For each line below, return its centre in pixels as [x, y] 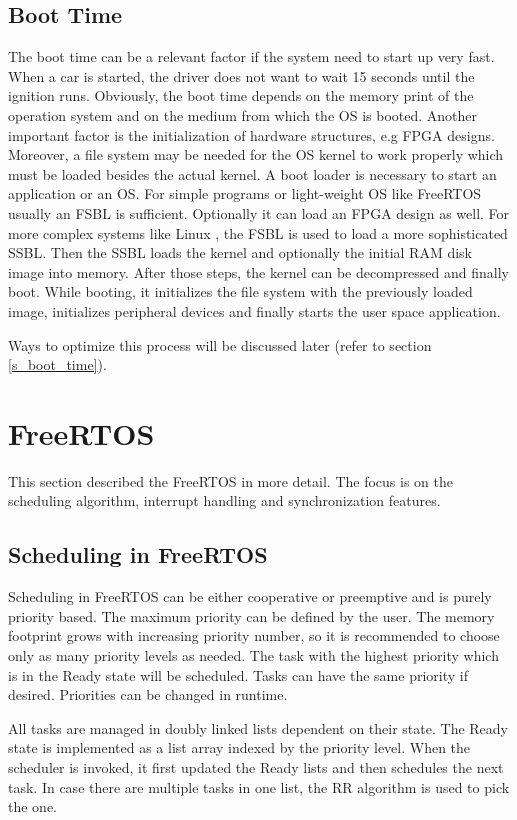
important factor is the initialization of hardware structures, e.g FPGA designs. [251, 134]
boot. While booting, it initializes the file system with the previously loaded [240, 291]
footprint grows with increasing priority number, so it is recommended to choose [254, 635]
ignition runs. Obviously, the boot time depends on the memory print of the [241, 95]
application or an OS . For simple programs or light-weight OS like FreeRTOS [245, 193]
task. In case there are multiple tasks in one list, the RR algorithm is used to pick [259, 786]
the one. [32, 806]
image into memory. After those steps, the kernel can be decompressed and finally [259, 271]
